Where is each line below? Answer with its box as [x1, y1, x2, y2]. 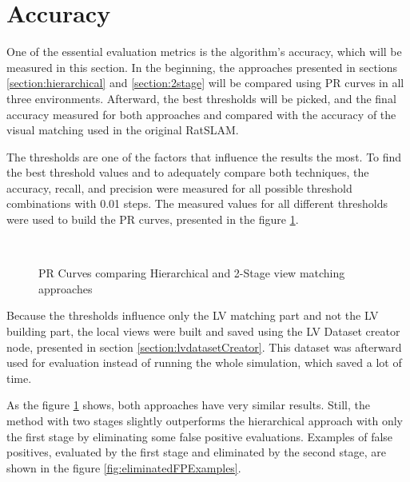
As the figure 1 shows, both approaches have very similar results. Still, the [6, 396, 370, 413]
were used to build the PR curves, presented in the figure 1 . [6, 211, 299, 228]
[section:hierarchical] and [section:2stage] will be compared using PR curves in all [6, 74, 404, 91]
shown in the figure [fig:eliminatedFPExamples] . [6, 459, 241, 476]
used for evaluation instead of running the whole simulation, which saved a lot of [6, 354, 402, 371]
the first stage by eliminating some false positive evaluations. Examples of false [6, 428, 393, 444]
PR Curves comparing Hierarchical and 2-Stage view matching [38, 265, 345, 281]
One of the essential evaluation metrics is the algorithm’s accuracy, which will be [6, 43, 402, 60]
